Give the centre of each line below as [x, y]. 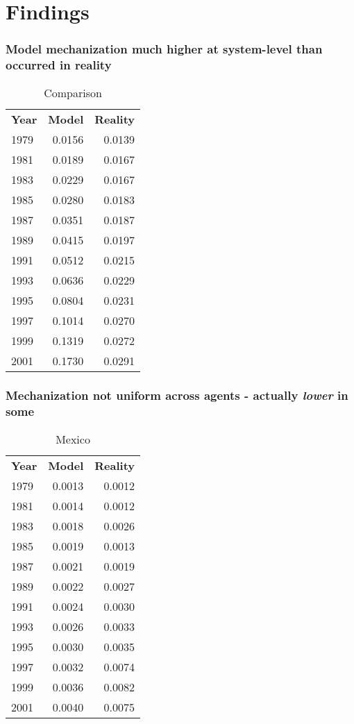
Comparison [73, 92]
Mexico [73, 439]
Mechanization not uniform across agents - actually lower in [177, 395]
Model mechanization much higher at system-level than [164, 49]
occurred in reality [59, 65]
